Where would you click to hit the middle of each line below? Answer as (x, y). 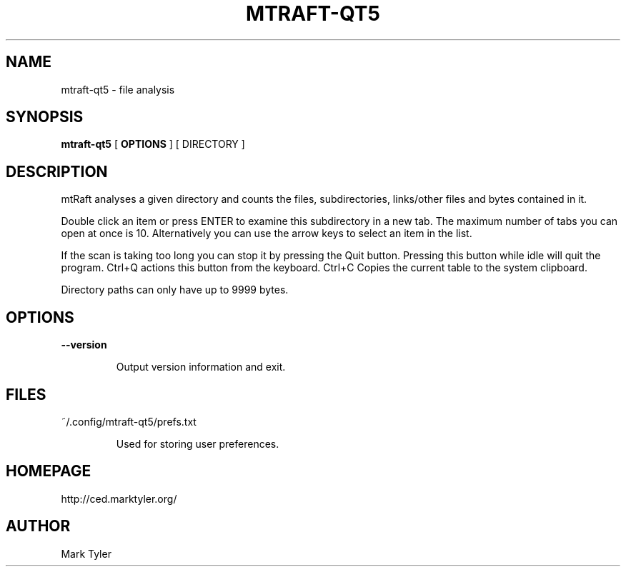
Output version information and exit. (201, 367)
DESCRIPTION (57, 171)
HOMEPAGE (49, 471)
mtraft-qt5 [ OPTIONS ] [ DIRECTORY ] (153, 144)
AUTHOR (38, 526)
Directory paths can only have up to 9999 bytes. (175, 290)
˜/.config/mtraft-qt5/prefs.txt (129, 421)
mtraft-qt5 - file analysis (118, 89)
